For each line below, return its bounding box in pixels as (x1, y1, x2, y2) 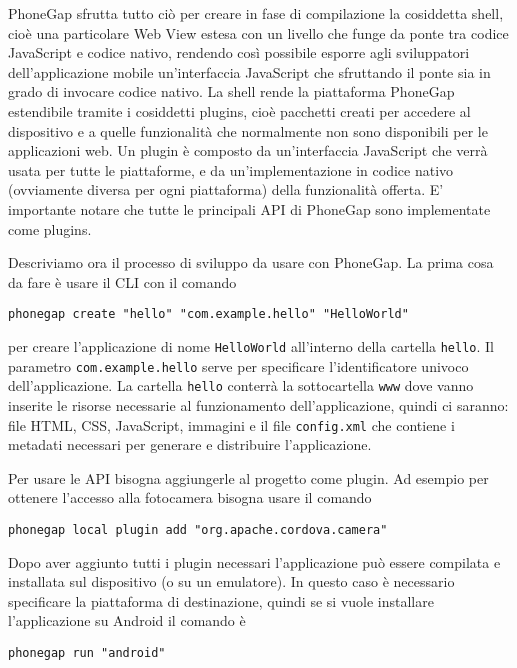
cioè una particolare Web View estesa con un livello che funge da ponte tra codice (8, 22, 509, 43)
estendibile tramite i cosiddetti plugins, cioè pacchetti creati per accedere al (8, 100, 471, 121)
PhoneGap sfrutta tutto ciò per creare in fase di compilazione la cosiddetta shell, (8, 3, 504, 23)
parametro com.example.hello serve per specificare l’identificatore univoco (8, 355, 469, 376)
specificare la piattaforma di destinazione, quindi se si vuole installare (8, 590, 434, 611)
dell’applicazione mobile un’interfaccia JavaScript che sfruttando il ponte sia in (8, 61, 491, 82)
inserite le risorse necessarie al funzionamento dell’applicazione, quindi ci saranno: (8, 394, 509, 415)
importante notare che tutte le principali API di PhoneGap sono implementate (8, 198, 491, 219)
